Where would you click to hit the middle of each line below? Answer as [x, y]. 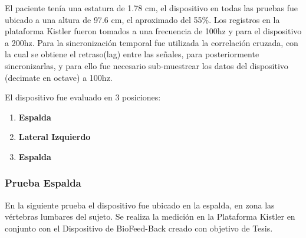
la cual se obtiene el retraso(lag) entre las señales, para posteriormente [132, 54]
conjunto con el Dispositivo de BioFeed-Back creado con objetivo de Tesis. [139, 228]
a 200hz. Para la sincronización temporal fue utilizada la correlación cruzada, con [152, 42]
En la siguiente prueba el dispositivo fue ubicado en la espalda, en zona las [140, 205]
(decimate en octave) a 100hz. [59, 77]
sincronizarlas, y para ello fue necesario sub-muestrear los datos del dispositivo [147, 65]
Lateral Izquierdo [55, 137]
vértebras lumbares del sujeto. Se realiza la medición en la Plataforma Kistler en [150, 216]
